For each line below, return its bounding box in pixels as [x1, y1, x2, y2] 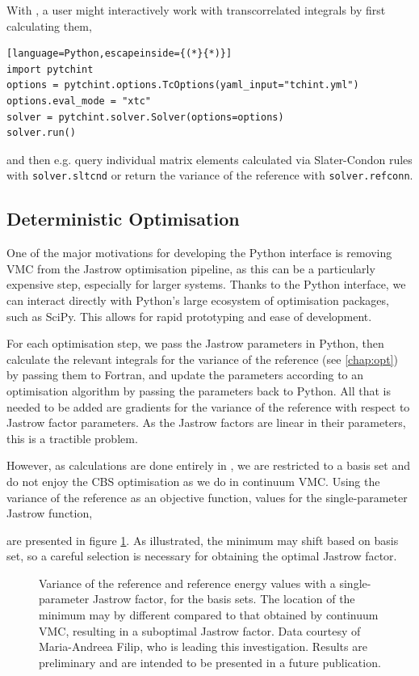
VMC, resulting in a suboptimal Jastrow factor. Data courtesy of [39, 622, 361, 639]
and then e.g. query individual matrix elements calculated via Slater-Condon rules [6, 150, 413, 167]
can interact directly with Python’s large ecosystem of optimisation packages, [6, 291, 389, 308]
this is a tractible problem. [6, 429, 138, 446]
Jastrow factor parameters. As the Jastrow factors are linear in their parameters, [6, 414, 406, 431]
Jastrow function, [6, 505, 93, 522]
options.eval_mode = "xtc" [6, 95, 151, 107]
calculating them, [6, 17, 92, 34]
